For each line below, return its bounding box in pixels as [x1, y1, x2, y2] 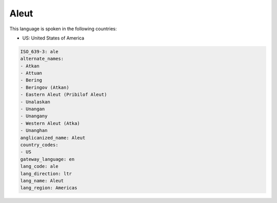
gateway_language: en [20, 156, 75, 162]
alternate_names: [20, 56, 64, 62]
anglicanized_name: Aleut [20, 135, 86, 140]
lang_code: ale [20, 164, 58, 169]
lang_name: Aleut [20, 177, 64, 184]
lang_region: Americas [20, 185, 77, 191]
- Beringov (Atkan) [20, 85, 69, 90]
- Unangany [20, 113, 48, 119]
